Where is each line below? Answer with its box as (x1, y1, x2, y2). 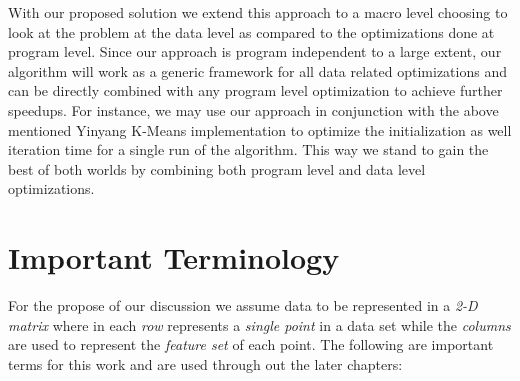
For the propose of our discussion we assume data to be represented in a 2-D (8, 295, 478, 316)
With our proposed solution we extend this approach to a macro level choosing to (8, 2, 508, 22)
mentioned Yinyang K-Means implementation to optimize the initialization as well (8, 119, 512, 140)
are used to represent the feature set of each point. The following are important (8, 334, 494, 355)
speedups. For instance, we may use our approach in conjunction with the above (8, 99, 499, 120)
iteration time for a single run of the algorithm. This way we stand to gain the (8, 139, 489, 160)
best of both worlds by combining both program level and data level (8, 158, 426, 179)
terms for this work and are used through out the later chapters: (8, 353, 403, 374)
